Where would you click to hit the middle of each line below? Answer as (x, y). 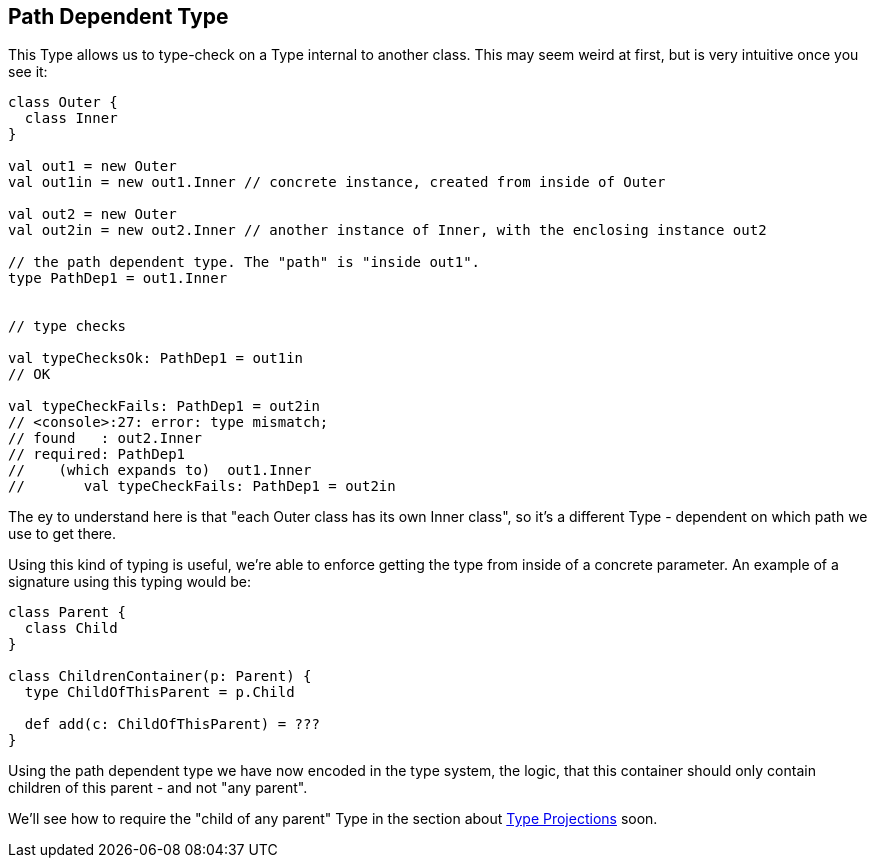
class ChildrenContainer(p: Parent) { (160, 676)
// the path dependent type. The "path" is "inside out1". (244, 262)
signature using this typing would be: (129, 582)
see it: (28, 72)
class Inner (71, 118)
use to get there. (62, 534)
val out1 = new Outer (92, 166)
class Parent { (67, 612)
